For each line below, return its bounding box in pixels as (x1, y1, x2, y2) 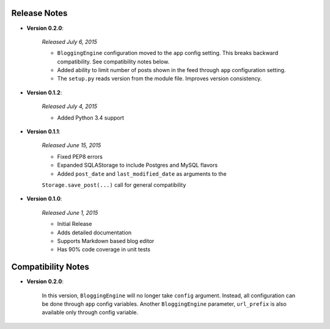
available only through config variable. (42, 309, 139, 316)
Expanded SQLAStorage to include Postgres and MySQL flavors (57, 162, 218, 169)
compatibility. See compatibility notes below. (57, 58, 170, 65)
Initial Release (57, 220, 92, 228)
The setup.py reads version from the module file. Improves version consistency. (57, 75, 262, 82)
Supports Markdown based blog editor (57, 237, 155, 244)
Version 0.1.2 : (26, 89, 62, 96)
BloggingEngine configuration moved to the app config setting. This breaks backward (57, 49, 279, 57)
